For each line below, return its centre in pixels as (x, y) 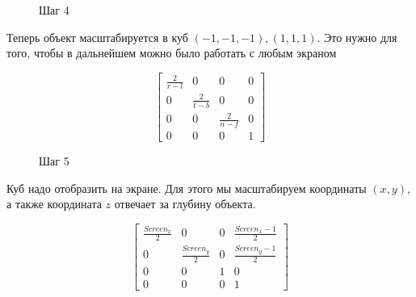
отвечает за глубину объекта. (185, 204)
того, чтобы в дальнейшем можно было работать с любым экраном (172, 53)
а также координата (54, 204)
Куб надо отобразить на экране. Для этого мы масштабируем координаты (187, 188)
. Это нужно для (357, 37)
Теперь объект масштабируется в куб (97, 37)
